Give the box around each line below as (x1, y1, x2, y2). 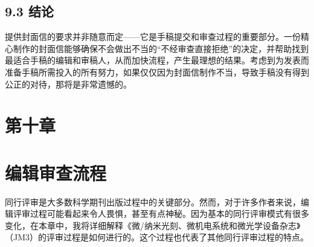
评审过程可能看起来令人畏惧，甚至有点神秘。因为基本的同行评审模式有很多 (13, 207, 309, 220)
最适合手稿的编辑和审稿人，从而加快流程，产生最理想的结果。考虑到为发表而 (5, 54, 309, 66)
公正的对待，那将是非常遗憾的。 (5, 77, 132, 90)
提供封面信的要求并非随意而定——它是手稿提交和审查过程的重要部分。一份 (5, 30, 301, 43)
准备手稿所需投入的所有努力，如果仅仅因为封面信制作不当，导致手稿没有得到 (5, 65, 309, 78)
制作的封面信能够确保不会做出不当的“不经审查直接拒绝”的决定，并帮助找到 (13, 42, 309, 54)
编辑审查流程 (5, 160, 107, 185)
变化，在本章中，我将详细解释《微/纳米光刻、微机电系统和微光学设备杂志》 (5, 219, 301, 231)
